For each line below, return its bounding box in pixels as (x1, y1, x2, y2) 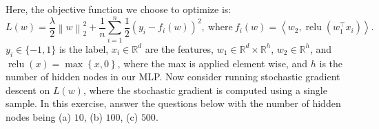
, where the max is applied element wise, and (117, 56, 308, 70)
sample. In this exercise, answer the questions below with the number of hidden (6, 96, 341, 110)
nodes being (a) (6, 109, 71, 124)
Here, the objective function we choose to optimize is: (6, 2, 232, 16)
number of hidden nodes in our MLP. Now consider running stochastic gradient (6, 69, 340, 84)
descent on (6, 82, 50, 97)
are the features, (145, 41, 214, 56)
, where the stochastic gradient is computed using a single (83, 82, 327, 97)
